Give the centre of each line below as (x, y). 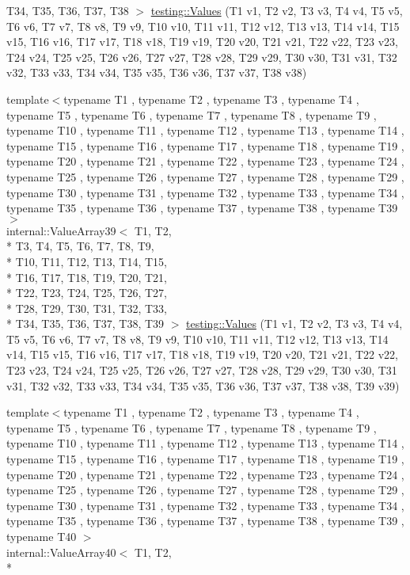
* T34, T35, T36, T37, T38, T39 (85, 324)
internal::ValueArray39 (61, 230)
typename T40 (42, 536)
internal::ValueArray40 (61, 552)
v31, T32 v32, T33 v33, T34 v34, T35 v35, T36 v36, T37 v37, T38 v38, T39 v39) (203, 385)
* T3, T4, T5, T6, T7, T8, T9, (80, 246)
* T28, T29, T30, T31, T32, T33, (87, 308)
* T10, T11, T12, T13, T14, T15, (87, 261)
